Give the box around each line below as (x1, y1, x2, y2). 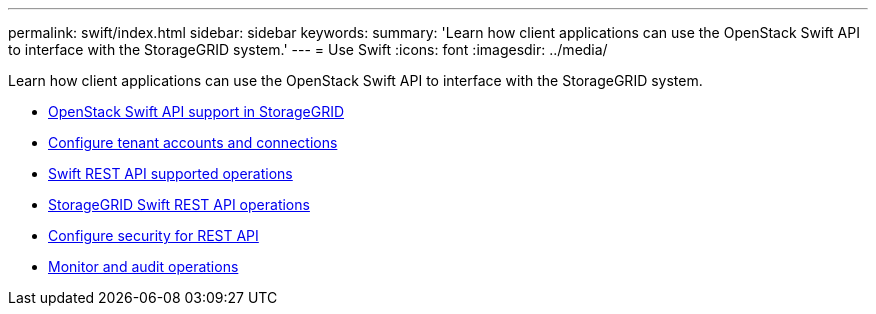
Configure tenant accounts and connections (48, 134, 338, 151)
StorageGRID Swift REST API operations (48, 196, 310, 213)
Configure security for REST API (48, 227, 259, 244)
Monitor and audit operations (48, 258, 239, 275)
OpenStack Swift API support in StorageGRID (48, 103, 345, 120)
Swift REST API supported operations (48, 165, 293, 182)
